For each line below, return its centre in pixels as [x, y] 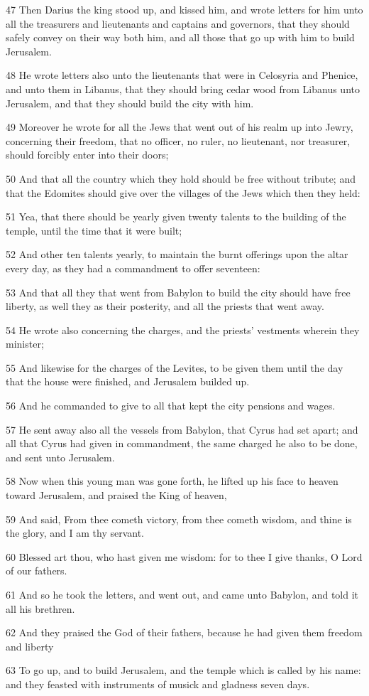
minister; [25, 344]
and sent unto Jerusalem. [60, 457]
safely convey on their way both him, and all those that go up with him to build [180, 37]
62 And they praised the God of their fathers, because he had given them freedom [184, 632]
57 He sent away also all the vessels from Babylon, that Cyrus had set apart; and [182, 429]
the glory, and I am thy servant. [75, 533]
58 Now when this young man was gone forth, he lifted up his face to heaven [172, 481]
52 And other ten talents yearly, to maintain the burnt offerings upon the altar [177, 254]
